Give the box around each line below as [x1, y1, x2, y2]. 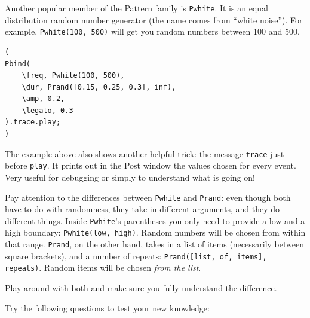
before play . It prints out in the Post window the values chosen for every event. [5, 159, 296, 172]
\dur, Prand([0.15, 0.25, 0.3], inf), [22, 82, 176, 91]
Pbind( [5, 59, 30, 68]
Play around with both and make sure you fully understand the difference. [5, 282, 277, 294]
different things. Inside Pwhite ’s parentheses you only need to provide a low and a [5, 214, 305, 227]
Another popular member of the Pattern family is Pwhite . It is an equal [5, 2, 268, 14]
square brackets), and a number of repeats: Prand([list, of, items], [5, 249, 267, 262]
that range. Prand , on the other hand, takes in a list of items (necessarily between [5, 238, 304, 250]
